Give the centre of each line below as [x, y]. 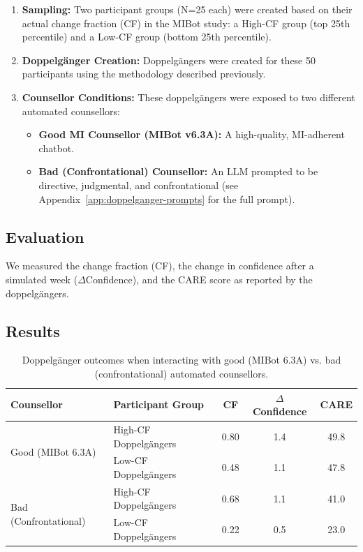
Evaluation [45, 236]
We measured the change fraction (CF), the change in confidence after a [160, 266]
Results [33, 330]
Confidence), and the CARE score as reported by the [199, 279]
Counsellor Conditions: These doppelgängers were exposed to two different [188, 97]
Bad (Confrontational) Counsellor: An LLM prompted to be [178, 171]
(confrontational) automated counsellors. [181, 373]
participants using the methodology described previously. [144, 74]
